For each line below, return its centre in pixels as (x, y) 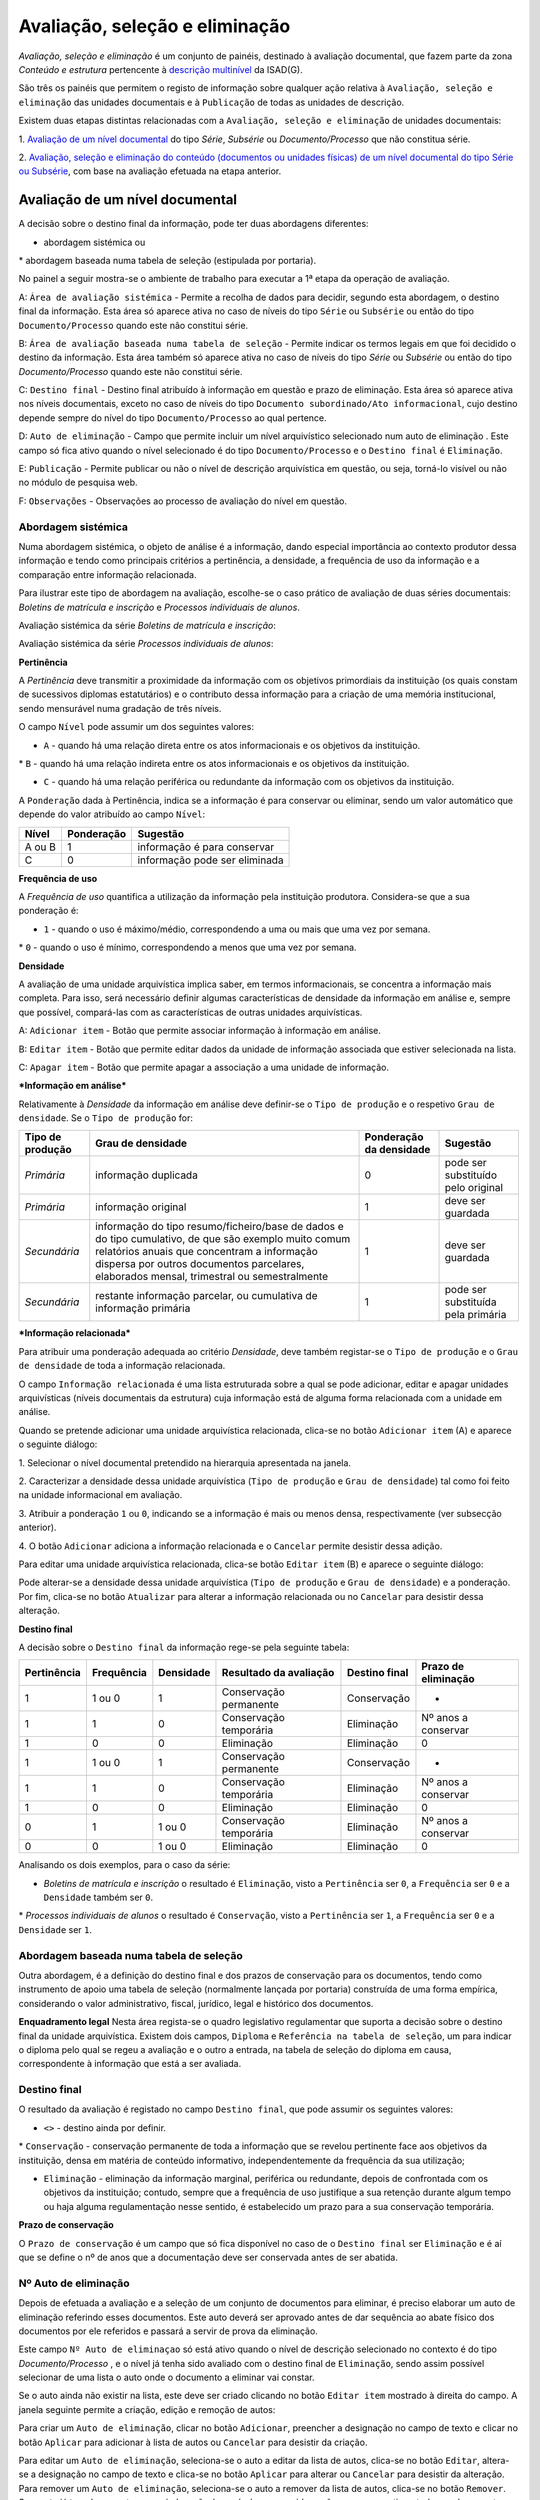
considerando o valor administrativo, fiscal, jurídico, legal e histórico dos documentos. (196, 2003)
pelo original (474, 1188)
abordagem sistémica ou (94, 242)
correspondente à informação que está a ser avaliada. (130, 2064)
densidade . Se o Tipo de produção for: (106, 1118)
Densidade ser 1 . (55, 1929)
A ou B (40, 847)
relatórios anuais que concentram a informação (207, 1252)
